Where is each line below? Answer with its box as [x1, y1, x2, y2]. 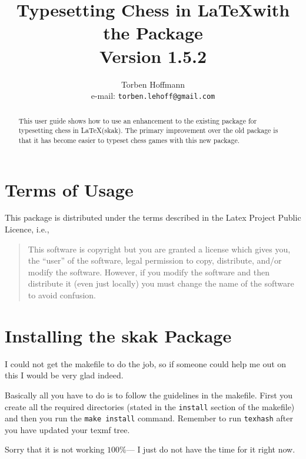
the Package [103, 21, 203, 45]
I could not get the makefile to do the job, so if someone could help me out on [5, 357, 287, 370]
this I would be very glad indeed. [5, 369, 124, 381]
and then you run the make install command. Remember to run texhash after [5, 412, 293, 424]
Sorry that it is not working [5, 443, 105, 455]
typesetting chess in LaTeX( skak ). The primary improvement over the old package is [18, 125, 278, 135]
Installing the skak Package [5, 323, 232, 347]
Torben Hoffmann [121, 78, 185, 90]
